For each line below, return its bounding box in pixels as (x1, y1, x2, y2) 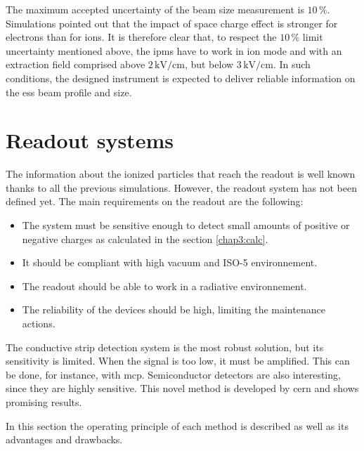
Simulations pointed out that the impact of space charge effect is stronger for (6, 15, 338, 30)
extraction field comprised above (6, 57, 145, 72)
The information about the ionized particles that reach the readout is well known (6, 166, 356, 181)
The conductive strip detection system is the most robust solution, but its (6, 339, 324, 354)
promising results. (6, 395, 82, 409)
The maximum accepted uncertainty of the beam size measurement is (6, 2, 304, 16)
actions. (22, 316, 56, 331)
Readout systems (6, 126, 174, 155)
